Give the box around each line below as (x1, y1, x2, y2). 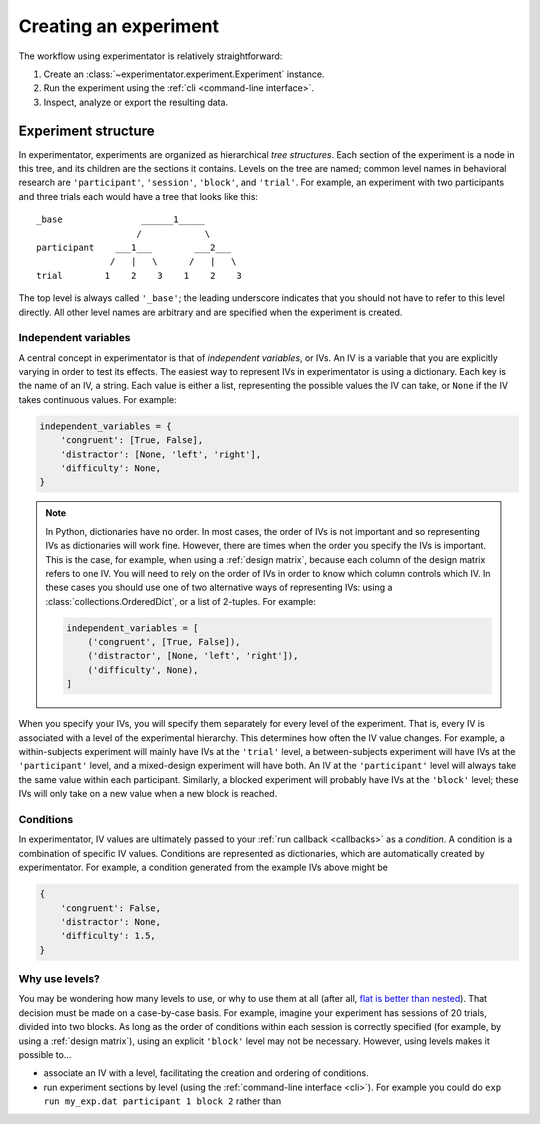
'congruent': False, (60, 902, 162, 914)
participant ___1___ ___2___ (36, 241, 232, 253)
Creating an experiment (18, 15, 220, 37)
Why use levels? (18, 972, 100, 986)
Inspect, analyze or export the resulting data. (43, 96, 229, 108)
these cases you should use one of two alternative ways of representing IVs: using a (45, 581, 393, 594)
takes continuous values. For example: (18, 393, 177, 405)
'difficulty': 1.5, (60, 930, 157, 942)
